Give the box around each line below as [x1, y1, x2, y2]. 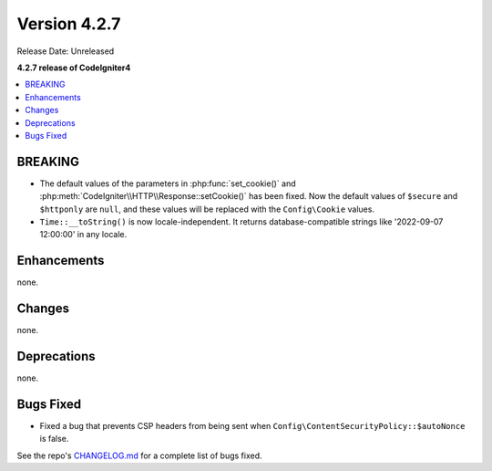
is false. [39, 434, 69, 445]
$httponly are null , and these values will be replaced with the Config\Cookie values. [39, 204, 375, 215]
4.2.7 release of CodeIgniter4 [16, 62, 131, 73]
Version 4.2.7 [16, 14, 121, 34]
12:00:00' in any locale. [39, 229, 128, 240]
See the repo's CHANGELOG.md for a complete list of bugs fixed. [16, 450, 263, 461]
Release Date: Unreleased [16, 46, 115, 57]
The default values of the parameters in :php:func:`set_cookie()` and [39, 178, 296, 189]
